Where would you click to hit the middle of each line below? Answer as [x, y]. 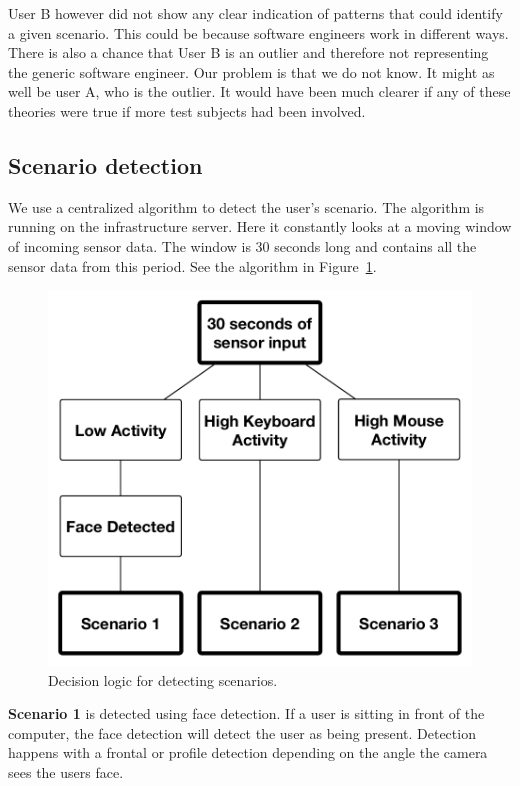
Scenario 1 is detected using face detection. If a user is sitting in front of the [246, 713]
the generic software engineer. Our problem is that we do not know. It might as [251, 71]
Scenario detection [105, 164]
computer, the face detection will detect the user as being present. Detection [242, 732]
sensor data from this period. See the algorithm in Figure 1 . [192, 265]
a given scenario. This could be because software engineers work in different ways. [258, 32]
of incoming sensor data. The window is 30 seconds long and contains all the [242, 245]
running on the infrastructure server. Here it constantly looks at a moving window [260, 226]
